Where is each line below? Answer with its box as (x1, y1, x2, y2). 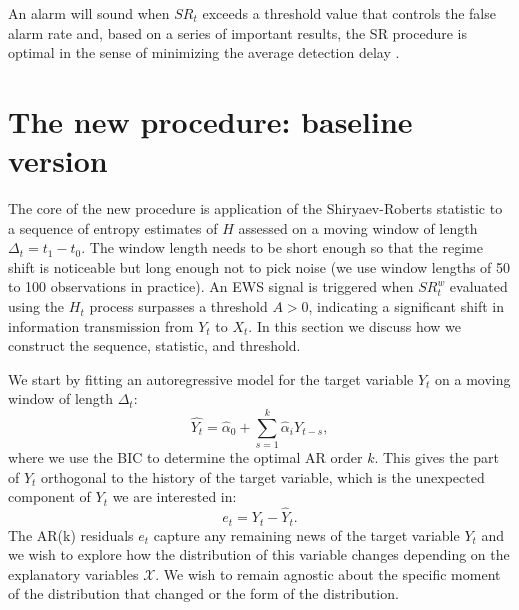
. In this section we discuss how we (248, 315, 461, 336)
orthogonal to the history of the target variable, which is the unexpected (41, 466, 485, 487)
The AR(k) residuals (8, 524, 134, 545)
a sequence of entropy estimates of (8, 217, 218, 238)
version (8, 140, 108, 181)
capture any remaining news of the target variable (153, 524, 460, 545)
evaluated (449, 276, 508, 297)
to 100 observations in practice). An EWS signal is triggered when (8, 276, 414, 297)
